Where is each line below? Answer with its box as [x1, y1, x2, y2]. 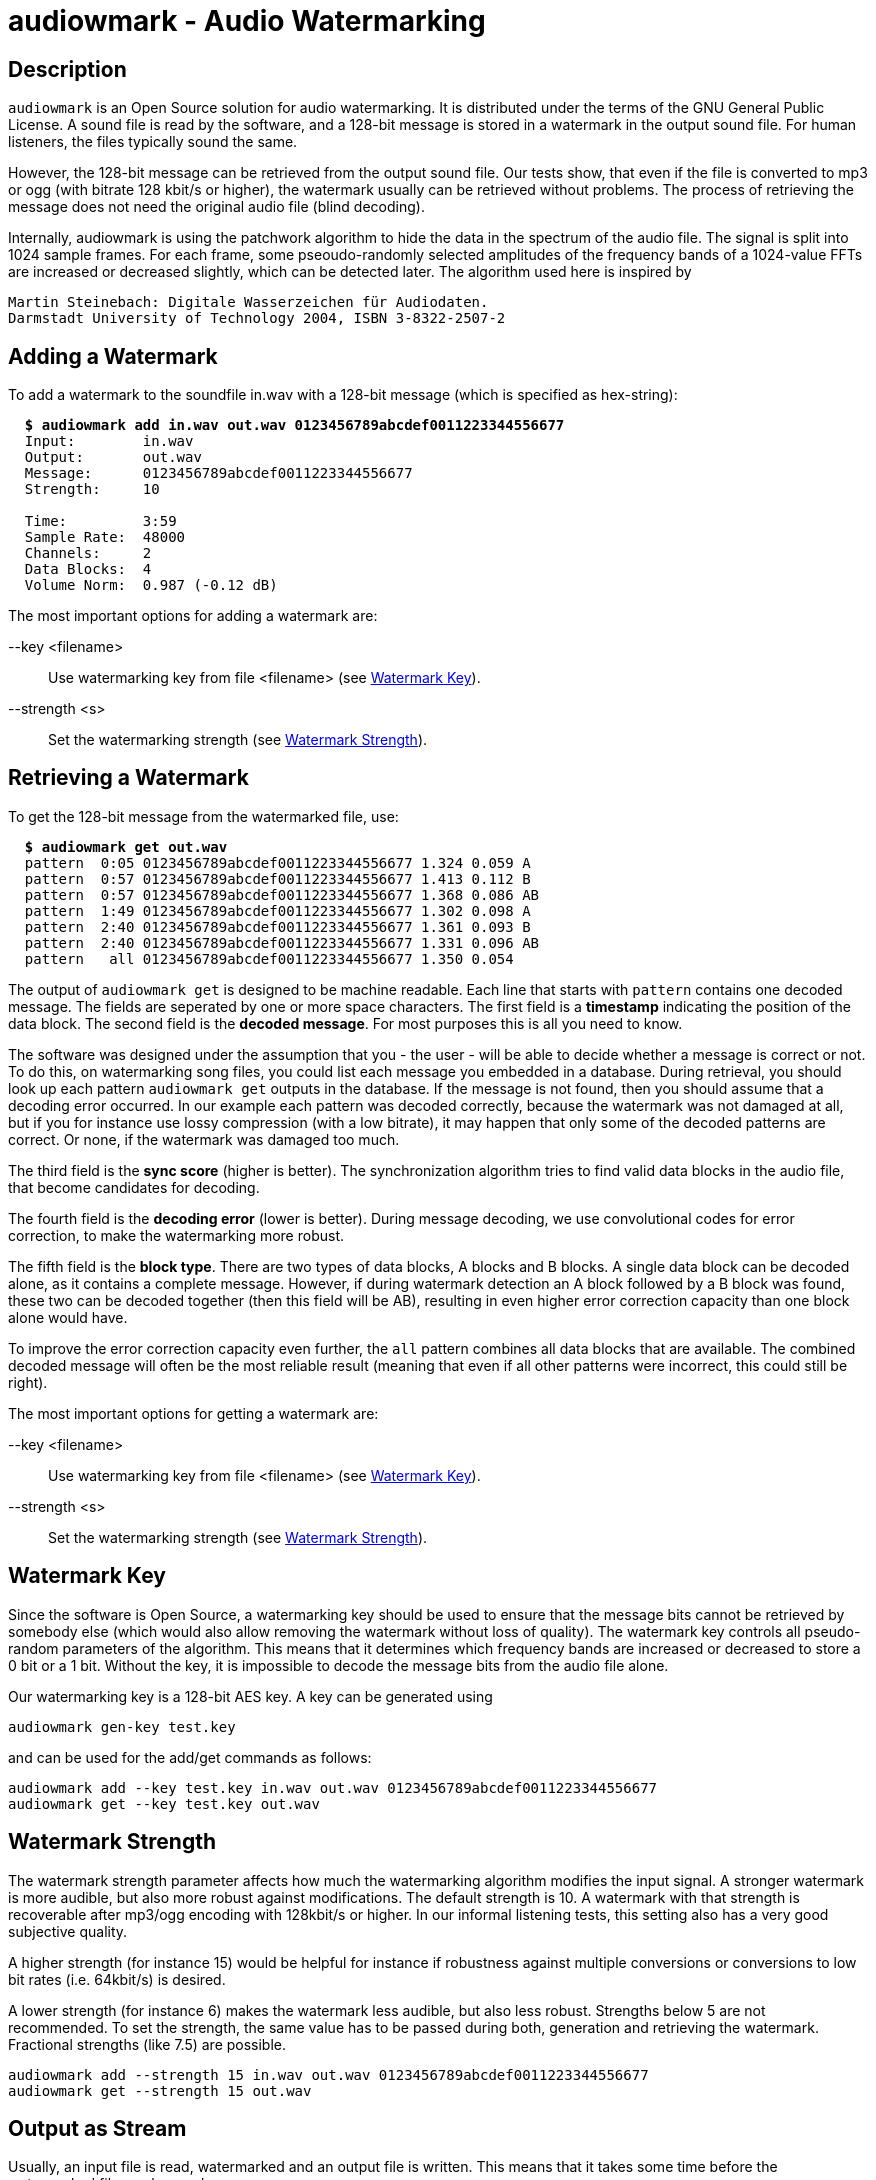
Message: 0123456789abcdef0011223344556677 [24, 465, 413, 482]
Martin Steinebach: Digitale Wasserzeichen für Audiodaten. [8, 294, 489, 311]
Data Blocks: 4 [24, 561, 152, 578]
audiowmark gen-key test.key [8, 1718, 236, 1735]
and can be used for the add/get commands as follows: [8, 1748, 372, 1766]
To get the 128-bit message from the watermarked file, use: [8, 807, 399, 825]
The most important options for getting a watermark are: [8, 1404, 379, 1422]
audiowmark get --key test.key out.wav [8, 1795, 320, 1812]
